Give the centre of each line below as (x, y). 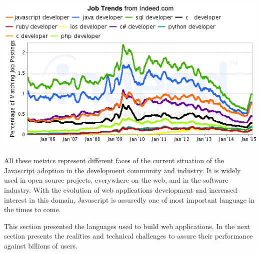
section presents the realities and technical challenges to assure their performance (128, 236)
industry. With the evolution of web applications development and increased (121, 189)
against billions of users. (41, 245)
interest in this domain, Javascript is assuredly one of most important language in (129, 199)
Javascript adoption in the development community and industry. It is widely (122, 170)
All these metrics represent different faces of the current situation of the (114, 160)
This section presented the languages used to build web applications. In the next (127, 226)
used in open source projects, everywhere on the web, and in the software (116, 180)
